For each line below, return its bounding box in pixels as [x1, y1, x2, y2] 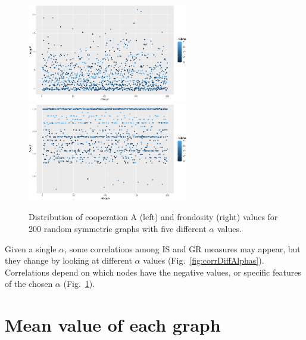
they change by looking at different [5, 254, 132, 267]
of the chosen [5, 277, 53, 290]
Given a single [5, 242, 57, 255]
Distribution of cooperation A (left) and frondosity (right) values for [29, 211, 278, 223]
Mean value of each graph [5, 313, 221, 337]
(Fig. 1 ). [63, 277, 95, 290]
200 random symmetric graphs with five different [29, 222, 207, 235]
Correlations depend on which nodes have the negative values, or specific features [5, 265, 301, 278]
